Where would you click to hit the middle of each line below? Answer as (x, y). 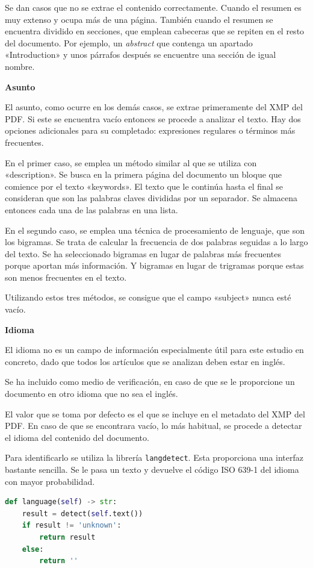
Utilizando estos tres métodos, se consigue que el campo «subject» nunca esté (148, 297)
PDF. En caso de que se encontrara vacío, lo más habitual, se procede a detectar (153, 426)
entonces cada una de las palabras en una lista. (91, 209)
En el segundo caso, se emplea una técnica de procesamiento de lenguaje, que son (155, 230)
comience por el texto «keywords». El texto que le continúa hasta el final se (144, 186)
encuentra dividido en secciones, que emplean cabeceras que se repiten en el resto (155, 31)
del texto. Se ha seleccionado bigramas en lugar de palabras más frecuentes (143, 253)
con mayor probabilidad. (50, 481)
